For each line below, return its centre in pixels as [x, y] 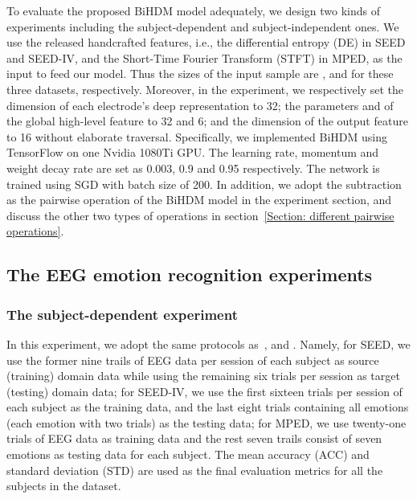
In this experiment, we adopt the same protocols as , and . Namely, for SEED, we [208, 344]
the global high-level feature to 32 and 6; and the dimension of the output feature [207, 121]
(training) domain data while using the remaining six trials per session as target [203, 376]
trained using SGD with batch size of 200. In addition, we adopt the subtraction [204, 184]
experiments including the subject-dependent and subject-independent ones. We [203, 26]
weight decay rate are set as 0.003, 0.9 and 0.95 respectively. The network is [193, 168]
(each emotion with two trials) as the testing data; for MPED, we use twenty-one [206, 422]
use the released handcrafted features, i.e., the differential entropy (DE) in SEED [206, 42]
